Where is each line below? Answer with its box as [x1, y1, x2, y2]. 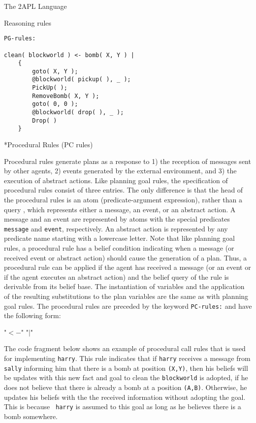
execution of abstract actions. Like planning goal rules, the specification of [4, 175, 228, 185]
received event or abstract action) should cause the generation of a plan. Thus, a [4, 252, 247, 262]
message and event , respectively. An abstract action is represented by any [4, 223, 228, 233]
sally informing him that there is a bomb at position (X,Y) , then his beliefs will [4, 362, 248, 373]
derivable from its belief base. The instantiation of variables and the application [4, 281, 245, 292]
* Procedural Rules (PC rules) [4, 139, 93, 150]
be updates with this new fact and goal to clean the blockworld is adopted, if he [4, 372, 248, 383]
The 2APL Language [4, 1, 67, 11]
